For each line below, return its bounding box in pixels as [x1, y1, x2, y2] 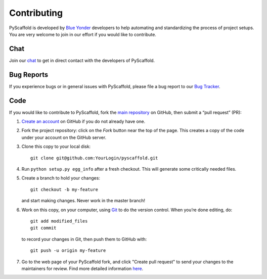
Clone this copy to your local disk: [21, 143, 91, 149]
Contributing [9, 7, 63, 18]
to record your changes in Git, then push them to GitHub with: [21, 236, 147, 242]
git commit [30, 225, 57, 231]
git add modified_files [30, 218, 88, 224]
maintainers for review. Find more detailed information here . [21, 265, 143, 272]
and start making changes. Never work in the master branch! [21, 198, 145, 204]
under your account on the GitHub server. [21, 134, 106, 140]
